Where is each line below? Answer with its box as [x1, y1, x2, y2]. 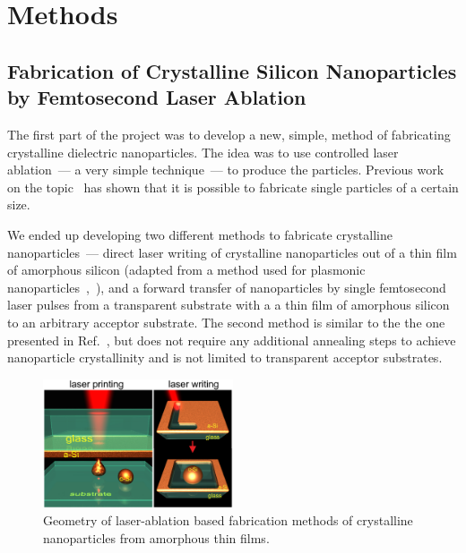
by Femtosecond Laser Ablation [7, 83, 306, 111]
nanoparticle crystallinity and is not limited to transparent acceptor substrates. [7, 348, 443, 367]
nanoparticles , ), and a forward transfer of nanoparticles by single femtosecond [7, 277, 446, 296]
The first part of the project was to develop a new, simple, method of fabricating [7, 124, 451, 143]
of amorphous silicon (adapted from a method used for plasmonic [7, 260, 366, 279]
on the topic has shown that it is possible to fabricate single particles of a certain [7, 177, 459, 196]
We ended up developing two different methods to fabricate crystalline [7, 225, 393, 243]
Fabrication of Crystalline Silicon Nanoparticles [7, 56, 457, 84]
